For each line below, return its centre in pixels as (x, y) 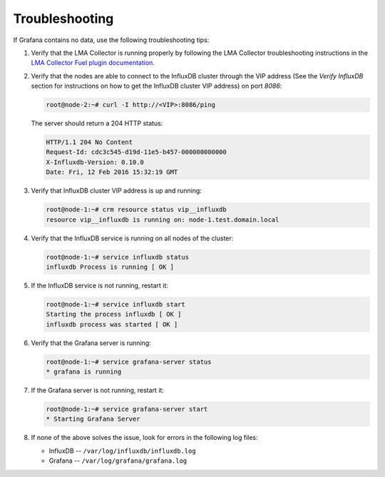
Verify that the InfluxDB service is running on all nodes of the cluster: (132, 238)
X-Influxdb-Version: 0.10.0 (95, 162)
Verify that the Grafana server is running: (91, 343)
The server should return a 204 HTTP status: (97, 123)
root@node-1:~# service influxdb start (115, 304)
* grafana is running (84, 372)
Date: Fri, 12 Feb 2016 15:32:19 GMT (112, 172)
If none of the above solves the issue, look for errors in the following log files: (144, 438)
